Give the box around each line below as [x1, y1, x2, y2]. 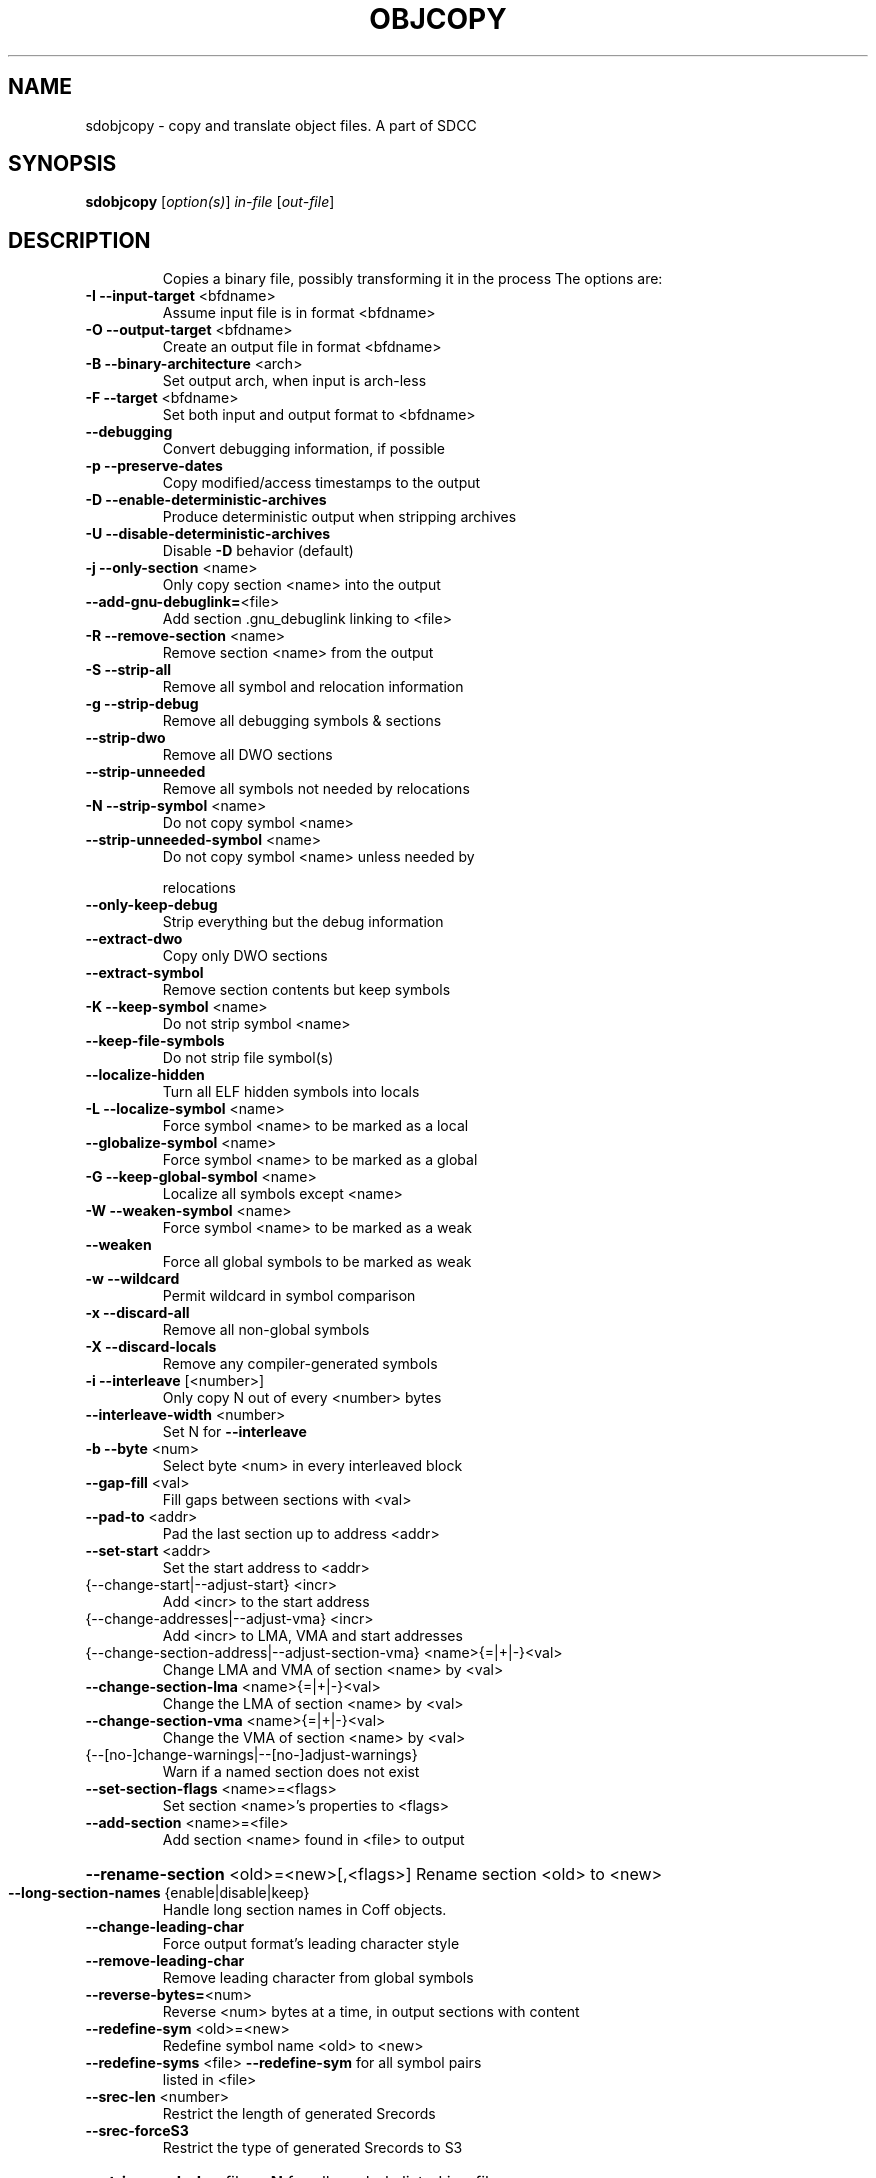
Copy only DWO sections [162, 947, 328, 965]
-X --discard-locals [85, 1338, 217, 1356]
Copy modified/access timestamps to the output [162, 474, 481, 492]
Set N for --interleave [162, 1423, 307, 1441]
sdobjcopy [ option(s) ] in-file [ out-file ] [85, 193, 335, 211]
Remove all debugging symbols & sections [162, 712, 442, 730]
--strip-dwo [85, 729, 166, 747]
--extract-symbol [85, 964, 204, 982]
